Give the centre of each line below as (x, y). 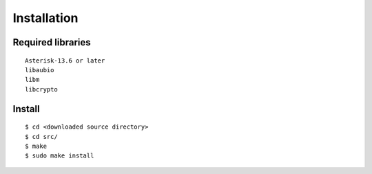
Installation (45, 18)
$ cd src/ (41, 137)
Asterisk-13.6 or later (65, 61)
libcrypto (41, 89)
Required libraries (52, 42)
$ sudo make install (60, 156)
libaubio (40, 70)
